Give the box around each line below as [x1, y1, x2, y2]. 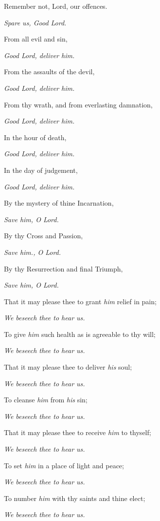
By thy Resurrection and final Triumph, [4, 263, 123, 273]
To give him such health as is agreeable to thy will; [4, 329, 156, 339]
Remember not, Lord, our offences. [4, 1, 107, 11]
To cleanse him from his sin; [4, 395, 88, 405]
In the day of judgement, [4, 165, 78, 175]
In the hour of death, [4, 132, 67, 142]
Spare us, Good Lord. [4, 17, 67, 27]
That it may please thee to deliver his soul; [4, 362, 132, 372]
